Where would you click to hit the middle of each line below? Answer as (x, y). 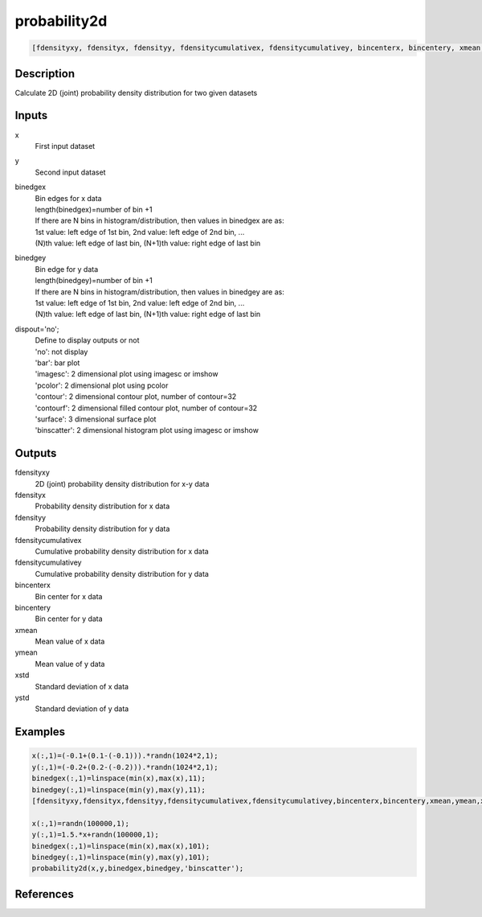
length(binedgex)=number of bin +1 (94, 209)
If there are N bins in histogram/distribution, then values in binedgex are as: (159, 220)
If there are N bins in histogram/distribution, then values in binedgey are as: (159, 292)
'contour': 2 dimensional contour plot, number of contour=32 (136, 397)
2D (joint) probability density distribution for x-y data (122, 483)
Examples (40, 732)
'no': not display (61, 352)
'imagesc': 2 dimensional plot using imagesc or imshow (127, 374)
